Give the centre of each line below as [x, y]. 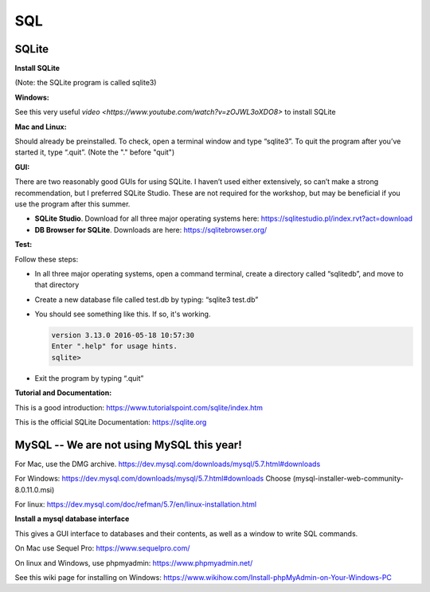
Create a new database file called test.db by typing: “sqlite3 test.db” [147, 300]
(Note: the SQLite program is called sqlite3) [86, 83]
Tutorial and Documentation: [63, 393]
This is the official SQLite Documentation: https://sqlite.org [111, 422]
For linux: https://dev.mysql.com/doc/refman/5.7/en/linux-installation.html [136, 504]
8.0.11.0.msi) [35, 489]
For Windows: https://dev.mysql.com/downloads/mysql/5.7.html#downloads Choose [153, 479]
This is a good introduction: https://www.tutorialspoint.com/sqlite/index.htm [139, 407]
